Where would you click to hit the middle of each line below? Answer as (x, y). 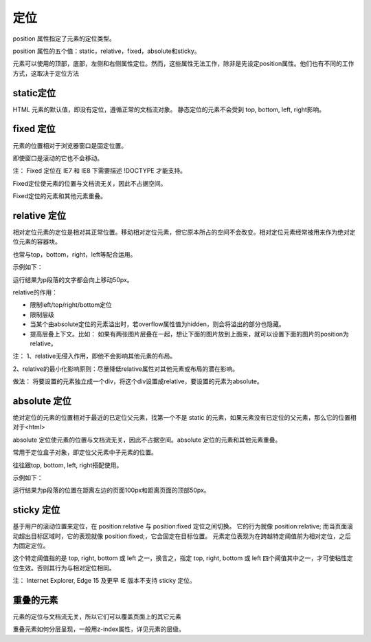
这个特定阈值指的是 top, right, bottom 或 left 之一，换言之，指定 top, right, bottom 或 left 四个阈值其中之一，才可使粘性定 (183, 558)
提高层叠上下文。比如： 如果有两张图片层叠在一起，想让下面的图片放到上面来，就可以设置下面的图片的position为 (190, 334)
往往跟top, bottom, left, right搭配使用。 (68, 465)
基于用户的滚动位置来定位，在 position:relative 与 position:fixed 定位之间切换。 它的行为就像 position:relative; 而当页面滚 (183, 526)
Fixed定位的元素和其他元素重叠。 (59, 196)
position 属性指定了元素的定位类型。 (64, 39)
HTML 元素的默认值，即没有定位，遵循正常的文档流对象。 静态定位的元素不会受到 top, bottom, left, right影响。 (169, 109)
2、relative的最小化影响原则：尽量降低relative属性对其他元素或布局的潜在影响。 (125, 369)
